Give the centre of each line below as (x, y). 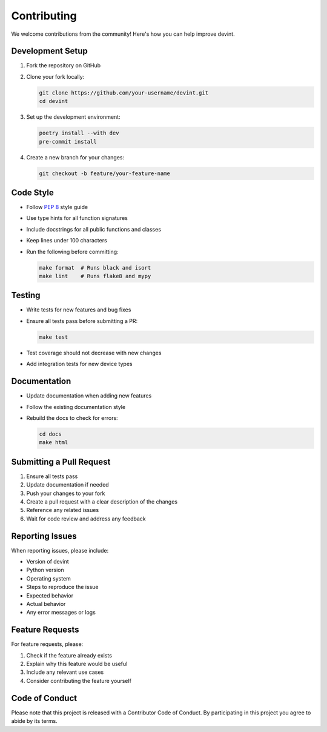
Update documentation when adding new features (89, 396)
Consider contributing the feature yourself (79, 680)
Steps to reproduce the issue (62, 587)
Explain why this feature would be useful (77, 664)
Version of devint (48, 562)
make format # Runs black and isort (95, 268)
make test (54, 337)
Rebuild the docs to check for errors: (72, 418)
